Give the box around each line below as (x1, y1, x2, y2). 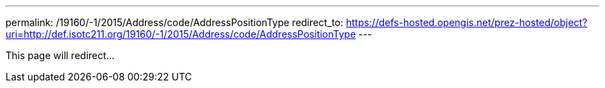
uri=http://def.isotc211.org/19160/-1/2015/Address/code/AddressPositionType (6, 28, 356, 40)
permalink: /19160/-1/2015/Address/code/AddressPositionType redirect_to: (6, 16, 344, 28)
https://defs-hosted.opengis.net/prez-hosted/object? (345, 16, 588, 28)
